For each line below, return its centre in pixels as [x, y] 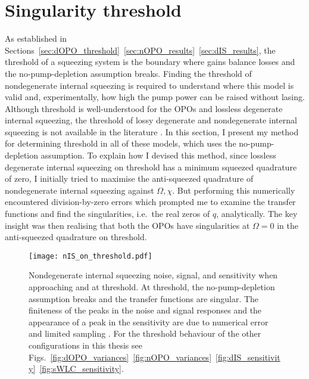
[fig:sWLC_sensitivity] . [82, 369]
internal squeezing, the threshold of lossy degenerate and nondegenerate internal [151, 120]
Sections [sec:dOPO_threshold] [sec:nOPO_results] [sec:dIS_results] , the [140, 50]
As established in [36, 38]
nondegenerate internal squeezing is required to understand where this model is [149, 85]
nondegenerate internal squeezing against [79, 190]
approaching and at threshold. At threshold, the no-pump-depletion [152, 287]
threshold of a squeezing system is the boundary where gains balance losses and [150, 62]
